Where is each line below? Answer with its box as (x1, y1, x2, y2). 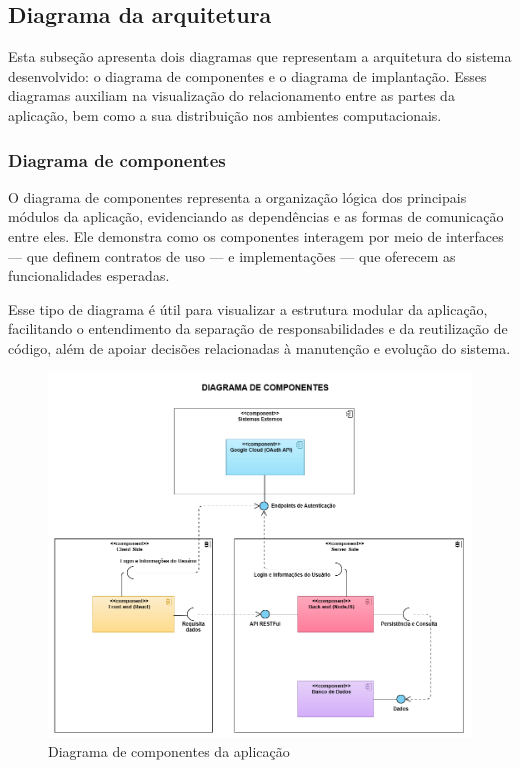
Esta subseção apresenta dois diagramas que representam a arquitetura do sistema (8, 46, 512, 67)
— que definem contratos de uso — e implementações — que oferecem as (8, 245, 456, 266)
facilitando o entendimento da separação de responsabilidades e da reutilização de (8, 318, 508, 339)
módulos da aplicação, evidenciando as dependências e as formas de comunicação (8, 206, 504, 227)
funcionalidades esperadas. (8, 265, 170, 286)
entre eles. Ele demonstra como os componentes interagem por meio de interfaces (8, 225, 504, 246)
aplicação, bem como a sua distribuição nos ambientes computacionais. (8, 104, 442, 125)
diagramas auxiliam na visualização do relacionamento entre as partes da (8, 85, 455, 106)
